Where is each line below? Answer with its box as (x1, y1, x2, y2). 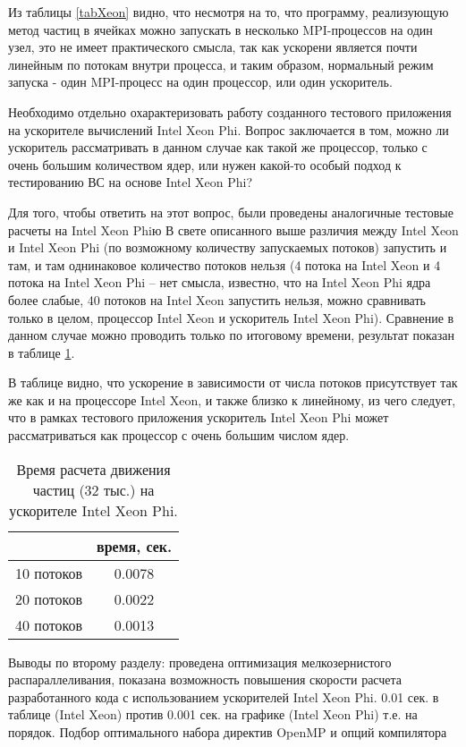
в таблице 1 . (8, 343, 75, 361)
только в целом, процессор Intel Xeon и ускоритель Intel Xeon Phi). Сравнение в (8, 308, 454, 327)
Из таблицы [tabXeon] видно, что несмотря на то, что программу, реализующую (8, 3, 449, 21)
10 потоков (15, 562, 82, 583)
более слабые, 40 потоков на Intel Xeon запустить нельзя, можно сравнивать (8, 290, 426, 309)
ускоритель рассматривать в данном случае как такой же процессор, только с (8, 138, 428, 157)
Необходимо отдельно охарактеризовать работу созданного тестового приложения (8, 102, 452, 121)
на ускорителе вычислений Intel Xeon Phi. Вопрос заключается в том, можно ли (8, 120, 449, 139)
